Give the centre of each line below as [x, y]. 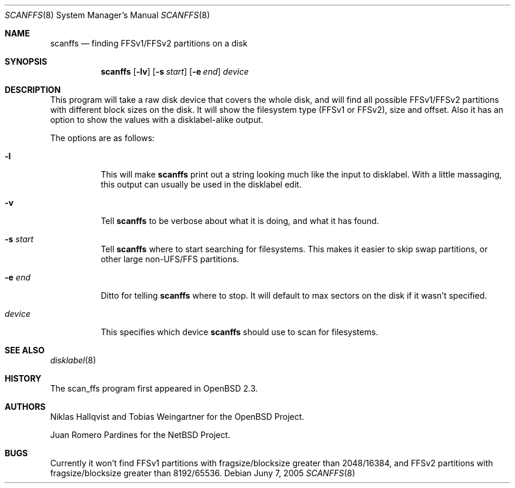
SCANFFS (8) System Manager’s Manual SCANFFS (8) [108, 15]
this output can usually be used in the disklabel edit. [201, 184]
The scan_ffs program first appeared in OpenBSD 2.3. [154, 388]
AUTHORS [25, 407]
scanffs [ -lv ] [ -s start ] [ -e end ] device [175, 71]
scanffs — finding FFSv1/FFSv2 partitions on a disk [149, 43]
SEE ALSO [25, 350]
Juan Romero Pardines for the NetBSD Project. [140, 435]
